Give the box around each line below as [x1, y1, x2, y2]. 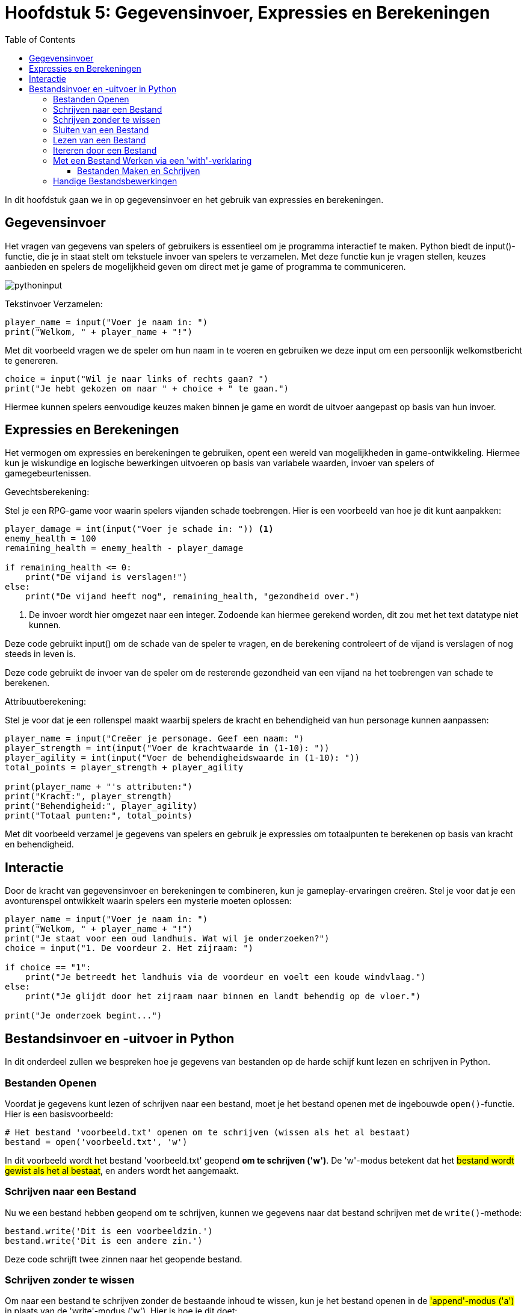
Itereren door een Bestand [53, 145, 157, 155]
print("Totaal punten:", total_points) [5, 811, 193, 821]
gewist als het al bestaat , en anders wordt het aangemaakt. [5, 1165, 239, 1176]
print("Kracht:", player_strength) [5, 791, 173, 802]
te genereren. [5, 355, 58, 366]
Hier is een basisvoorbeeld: [5, 1108, 113, 1119]
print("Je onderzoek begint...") [5, 1011, 162, 1021]
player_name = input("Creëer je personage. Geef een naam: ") [5, 734, 304, 744]
